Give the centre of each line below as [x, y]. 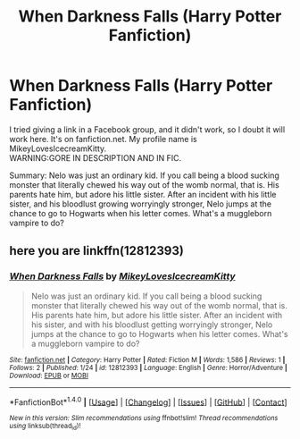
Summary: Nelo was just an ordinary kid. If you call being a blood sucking [144, 175]
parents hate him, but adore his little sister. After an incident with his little [143, 194]
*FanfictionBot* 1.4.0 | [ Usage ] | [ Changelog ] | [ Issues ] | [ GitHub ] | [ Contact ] [148, 401]
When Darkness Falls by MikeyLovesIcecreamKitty [122, 276]
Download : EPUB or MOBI [49, 376]
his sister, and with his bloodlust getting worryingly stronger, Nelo [152, 325]
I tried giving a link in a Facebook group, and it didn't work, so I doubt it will [147, 129]
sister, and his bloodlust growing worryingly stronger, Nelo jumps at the [141, 204]
